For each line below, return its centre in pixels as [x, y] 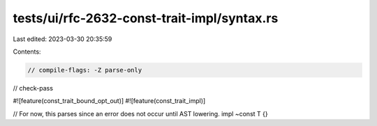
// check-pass [33, 88]
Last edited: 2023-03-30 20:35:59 [62, 39]
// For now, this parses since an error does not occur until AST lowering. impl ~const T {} [140, 113]
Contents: [27, 52]
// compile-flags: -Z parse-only [85, 70]
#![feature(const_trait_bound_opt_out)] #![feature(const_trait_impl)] [109, 101]
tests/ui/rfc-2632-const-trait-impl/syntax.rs [146, 18]
